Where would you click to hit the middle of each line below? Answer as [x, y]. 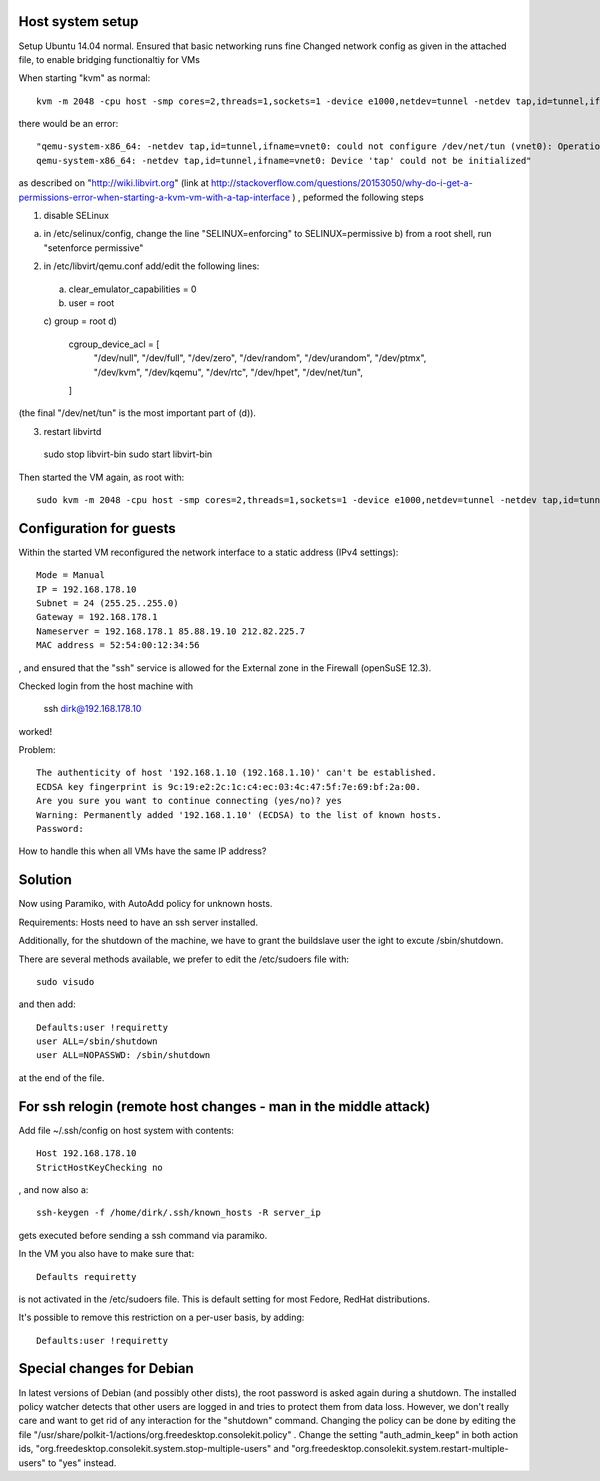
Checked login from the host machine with [106, 686]
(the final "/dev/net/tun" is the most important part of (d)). [137, 413]
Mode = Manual [70, 575]
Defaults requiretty [86, 1276]
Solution [45, 880]
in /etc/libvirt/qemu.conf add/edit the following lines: [151, 266]
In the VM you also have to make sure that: [106, 1254]
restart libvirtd [72, 431]
